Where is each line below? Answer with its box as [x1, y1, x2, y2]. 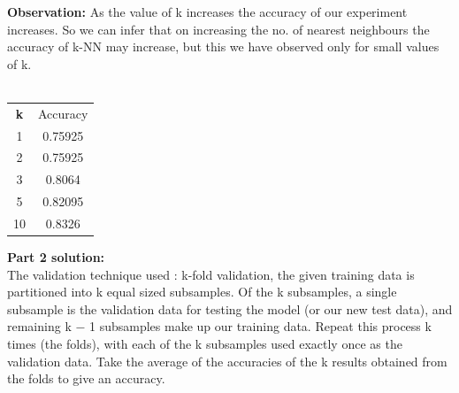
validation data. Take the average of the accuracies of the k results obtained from [7, 351, 448, 370]
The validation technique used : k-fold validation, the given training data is [7, 265, 415, 283]
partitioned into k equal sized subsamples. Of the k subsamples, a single [7, 282, 397, 301]
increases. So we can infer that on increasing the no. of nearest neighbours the [7, 19, 430, 38]
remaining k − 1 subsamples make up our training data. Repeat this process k [7, 317, 432, 335]
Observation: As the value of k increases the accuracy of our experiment [7, 3, 408, 20]
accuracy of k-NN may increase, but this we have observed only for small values [7, 37, 440, 56]
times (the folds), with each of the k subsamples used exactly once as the [7, 335, 402, 352]
